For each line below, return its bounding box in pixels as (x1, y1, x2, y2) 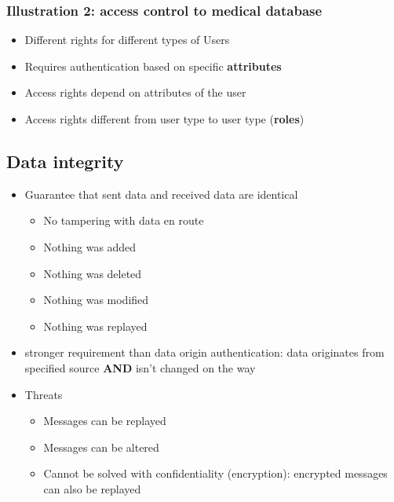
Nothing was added (43, 238, 137, 255)
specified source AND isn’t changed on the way (24, 359, 256, 376)
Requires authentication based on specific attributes (24, 57, 282, 74)
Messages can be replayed (43, 412, 166, 429)
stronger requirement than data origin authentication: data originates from (24, 344, 385, 361)
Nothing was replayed (43, 317, 148, 334)
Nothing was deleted (43, 265, 142, 281)
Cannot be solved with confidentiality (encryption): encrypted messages (43, 465, 388, 482)
